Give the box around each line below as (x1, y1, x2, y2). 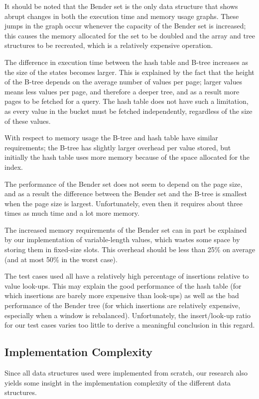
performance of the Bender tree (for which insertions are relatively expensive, (4, 300, 241, 311)
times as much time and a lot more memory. (4, 208, 139, 218)
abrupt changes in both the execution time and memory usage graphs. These (4, 10, 239, 21)
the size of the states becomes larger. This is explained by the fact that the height (4, 66, 255, 77)
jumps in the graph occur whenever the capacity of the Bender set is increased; (4, 20, 246, 31)
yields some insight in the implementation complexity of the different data (4, 377, 231, 388)
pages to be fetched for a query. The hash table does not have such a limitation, (4, 96, 249, 106)
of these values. (4, 115, 51, 126)
